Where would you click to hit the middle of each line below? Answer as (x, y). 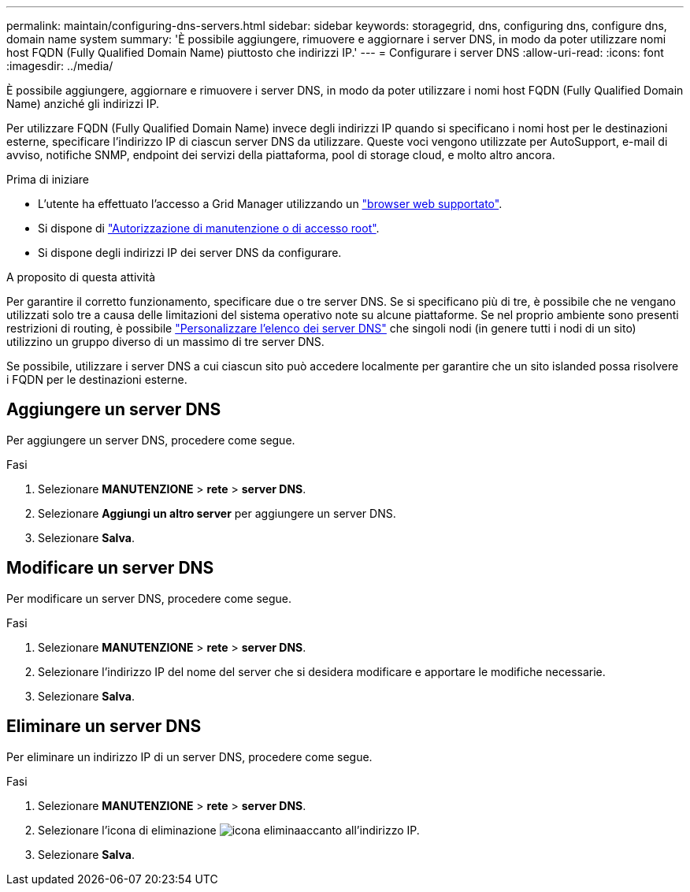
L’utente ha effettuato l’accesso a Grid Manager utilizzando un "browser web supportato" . (270, 204)
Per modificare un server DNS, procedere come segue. (149, 598)
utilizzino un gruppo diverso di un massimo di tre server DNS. (165, 342)
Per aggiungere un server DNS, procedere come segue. (151, 440)
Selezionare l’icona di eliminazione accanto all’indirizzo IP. (229, 830)
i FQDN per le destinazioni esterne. (97, 379)
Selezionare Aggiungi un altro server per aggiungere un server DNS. (217, 513)
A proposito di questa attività (81, 277)
